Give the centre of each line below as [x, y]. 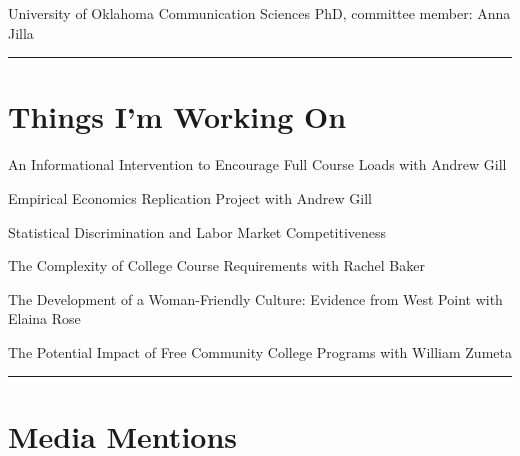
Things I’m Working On [177, 116]
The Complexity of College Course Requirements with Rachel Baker [216, 265]
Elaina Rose [44, 318]
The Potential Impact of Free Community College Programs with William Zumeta [260, 351]
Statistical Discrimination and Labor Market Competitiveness [197, 231]
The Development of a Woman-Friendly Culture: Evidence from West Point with [255, 298]
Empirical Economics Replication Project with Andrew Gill [190, 197]
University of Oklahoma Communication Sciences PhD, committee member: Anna [259, 13]
